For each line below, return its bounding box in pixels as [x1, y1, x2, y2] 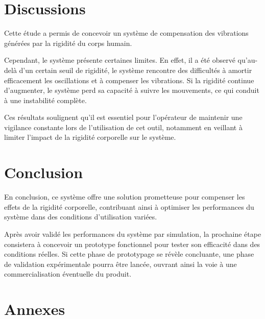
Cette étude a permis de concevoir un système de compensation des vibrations [4, 28, 249, 38]
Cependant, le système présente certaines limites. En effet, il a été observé [4, 55, 235, 65]
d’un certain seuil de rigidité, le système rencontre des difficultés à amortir [19, 64, 252, 75]
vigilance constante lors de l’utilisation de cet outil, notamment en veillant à [4, 121, 243, 132]
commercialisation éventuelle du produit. [4, 268, 132, 279]
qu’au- [237, 55, 258, 65]
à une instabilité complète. [4, 94, 87, 105]
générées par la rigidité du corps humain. [4, 37, 132, 48]
